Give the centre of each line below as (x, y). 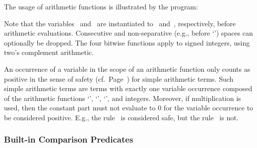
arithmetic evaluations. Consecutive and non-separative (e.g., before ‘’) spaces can (128, 33)
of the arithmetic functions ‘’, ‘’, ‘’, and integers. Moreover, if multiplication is (123, 98)
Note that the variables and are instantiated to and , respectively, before (120, 23)
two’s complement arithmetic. (49, 52)
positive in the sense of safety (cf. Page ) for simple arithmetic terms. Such (119, 78)
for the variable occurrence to (208, 108)
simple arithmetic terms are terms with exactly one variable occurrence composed (128, 88)
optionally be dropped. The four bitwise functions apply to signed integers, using (127, 42)
